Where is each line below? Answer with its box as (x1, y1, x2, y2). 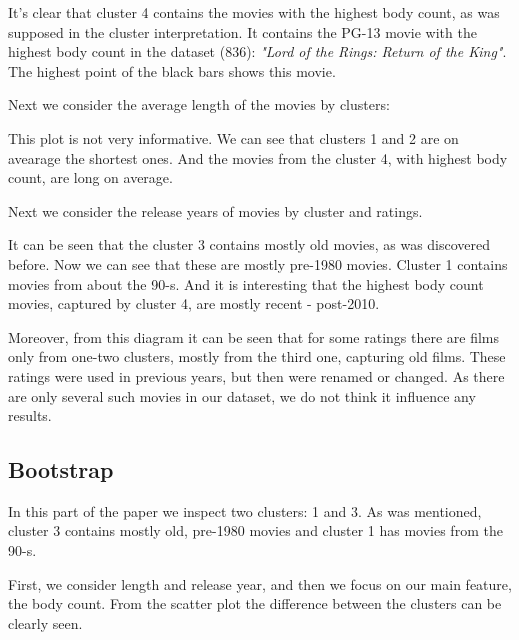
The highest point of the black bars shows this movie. (8, 60, 336, 81)
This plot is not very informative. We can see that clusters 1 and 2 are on (8, 127, 459, 148)
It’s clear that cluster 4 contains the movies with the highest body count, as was (8, 2, 500, 22)
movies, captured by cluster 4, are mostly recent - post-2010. (8, 293, 380, 314)
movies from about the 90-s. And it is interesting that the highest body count (8, 273, 484, 294)
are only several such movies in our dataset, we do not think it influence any (8, 385, 476, 406)
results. (8, 405, 52, 426)
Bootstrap (8, 454, 114, 485)
